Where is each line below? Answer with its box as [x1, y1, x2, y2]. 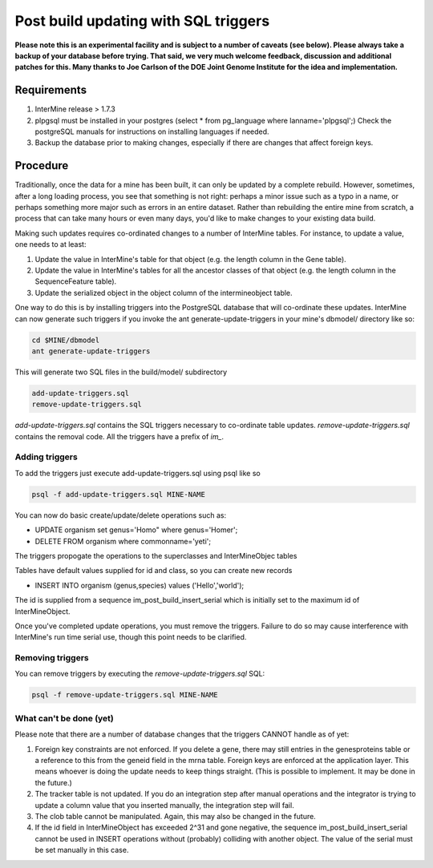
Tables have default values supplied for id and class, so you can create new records [14, 566, 293, 575]
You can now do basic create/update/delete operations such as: [14, 510, 227, 520]
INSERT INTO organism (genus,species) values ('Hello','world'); [34, 580, 245, 590]
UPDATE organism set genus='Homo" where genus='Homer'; [34, 525, 238, 535]
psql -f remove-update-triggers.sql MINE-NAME [31, 690, 218, 700]
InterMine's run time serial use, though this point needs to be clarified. [14, 632, 247, 642]
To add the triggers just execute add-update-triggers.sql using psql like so [14, 468, 261, 478]
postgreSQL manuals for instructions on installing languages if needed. [34, 127, 269, 136]
